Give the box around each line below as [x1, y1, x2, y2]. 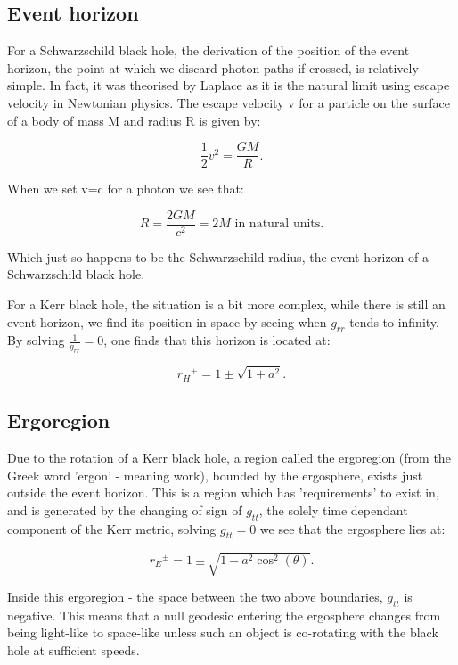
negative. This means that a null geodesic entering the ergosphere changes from [7, 605, 441, 624]
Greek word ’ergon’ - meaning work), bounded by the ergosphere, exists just [7, 465, 423, 484]
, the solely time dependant [258, 500, 408, 519]
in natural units [234, 218, 321, 231]
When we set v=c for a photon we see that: [7, 179, 244, 198]
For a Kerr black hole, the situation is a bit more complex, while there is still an [7, 295, 446, 314]
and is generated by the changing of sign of [7, 500, 242, 519]
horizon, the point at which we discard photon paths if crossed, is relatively [7, 58, 419, 77]
